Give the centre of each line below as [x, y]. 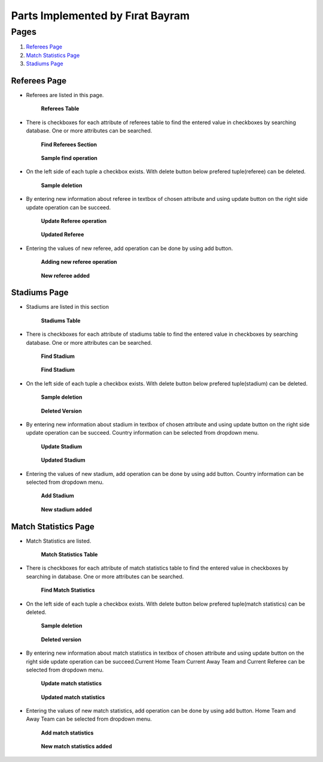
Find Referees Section [69, 144]
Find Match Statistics [68, 590]
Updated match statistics [73, 697]
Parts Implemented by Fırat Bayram [100, 16]
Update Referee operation [74, 221]
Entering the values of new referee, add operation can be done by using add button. [129, 248]
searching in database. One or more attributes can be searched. [105, 576]
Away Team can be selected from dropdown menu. [89, 719]
